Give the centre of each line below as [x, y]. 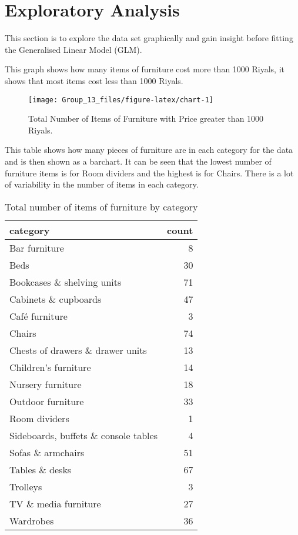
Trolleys [26, 486]
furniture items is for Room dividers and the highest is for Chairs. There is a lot [149, 173]
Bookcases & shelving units [66, 282]
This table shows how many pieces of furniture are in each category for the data [149, 150]
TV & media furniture [55, 503]
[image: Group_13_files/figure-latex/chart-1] [121, 100]
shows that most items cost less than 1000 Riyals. [94, 80]
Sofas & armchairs [47, 452]
